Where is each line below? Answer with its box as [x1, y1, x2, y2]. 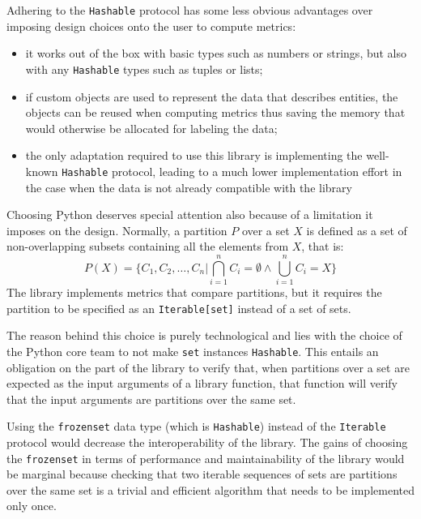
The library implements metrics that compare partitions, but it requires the [6, 284, 382, 301]
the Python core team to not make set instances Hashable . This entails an [6, 342, 379, 359]
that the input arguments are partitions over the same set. [6, 390, 296, 407]
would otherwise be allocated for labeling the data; [25, 119, 278, 136]
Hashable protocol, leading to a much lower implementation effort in [62, 162, 402, 179]
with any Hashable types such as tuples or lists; [25, 60, 263, 77]
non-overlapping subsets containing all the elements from [6, 238, 289, 255]
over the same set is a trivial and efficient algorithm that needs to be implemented [6, 481, 415, 498]
